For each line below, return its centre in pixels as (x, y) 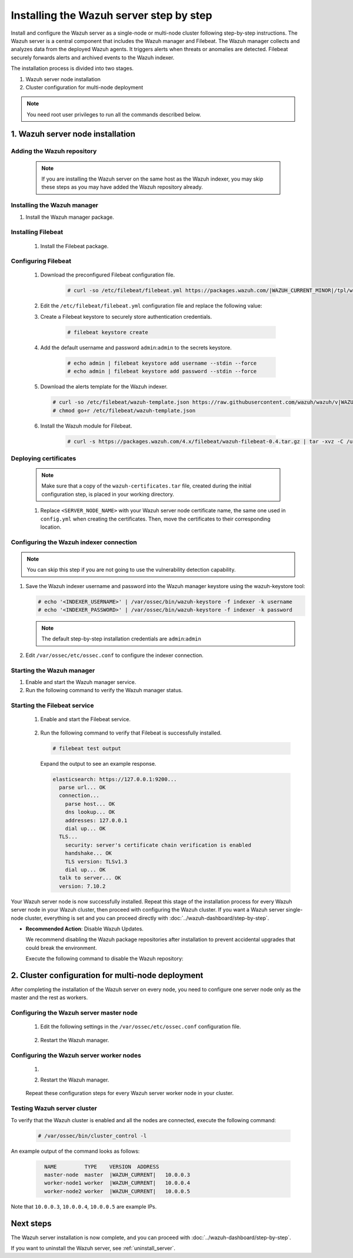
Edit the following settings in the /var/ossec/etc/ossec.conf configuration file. (141, 1027)
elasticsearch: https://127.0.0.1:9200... (115, 779)
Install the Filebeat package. (74, 246)
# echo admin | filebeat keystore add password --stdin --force (162, 371)
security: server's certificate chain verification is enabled (158, 845)
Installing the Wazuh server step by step (111, 15)
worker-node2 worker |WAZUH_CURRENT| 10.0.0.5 (117, 1191)
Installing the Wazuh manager (55, 205)
